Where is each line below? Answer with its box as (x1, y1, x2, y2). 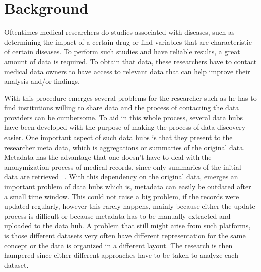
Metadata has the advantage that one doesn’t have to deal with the (4, 152, 212, 162)
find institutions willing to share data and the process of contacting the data (4, 102, 239, 113)
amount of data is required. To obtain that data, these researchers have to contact (4, 56, 257, 66)
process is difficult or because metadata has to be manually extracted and (4, 210, 231, 221)
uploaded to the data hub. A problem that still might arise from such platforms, (4, 220, 251, 231)
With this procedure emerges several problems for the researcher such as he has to (4, 92, 257, 103)
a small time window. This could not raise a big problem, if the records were (4, 191, 239, 201)
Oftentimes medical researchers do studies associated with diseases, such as (4, 27, 235, 37)
